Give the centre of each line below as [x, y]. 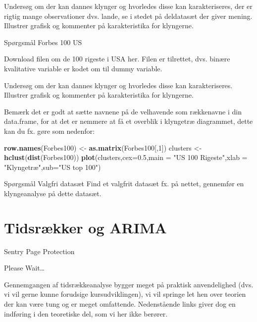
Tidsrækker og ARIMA [85, 227]
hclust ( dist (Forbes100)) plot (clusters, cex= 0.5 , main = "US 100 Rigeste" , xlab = [126, 157]
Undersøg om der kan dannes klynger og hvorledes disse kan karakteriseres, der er [128, 6]
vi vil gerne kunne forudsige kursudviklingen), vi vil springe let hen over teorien [125, 294]
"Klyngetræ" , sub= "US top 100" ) [52, 167]
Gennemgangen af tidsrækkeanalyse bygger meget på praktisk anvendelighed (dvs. [129, 284]
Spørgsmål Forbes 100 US [43, 42]
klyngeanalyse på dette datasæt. [53, 193]
